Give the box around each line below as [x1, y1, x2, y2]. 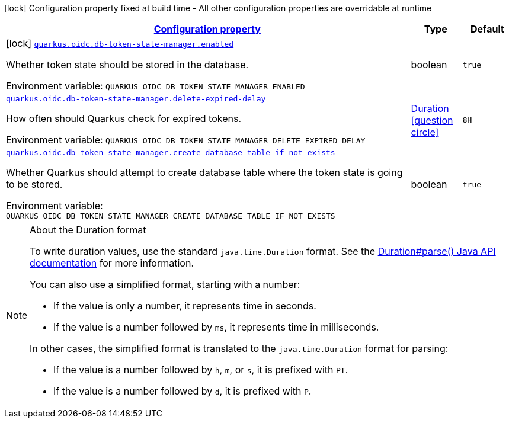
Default [470, 23, 504, 35]
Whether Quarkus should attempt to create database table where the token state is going [6, 166, 403, 178]
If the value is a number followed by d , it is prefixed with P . [53, 385, 312, 397]
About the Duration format [30, 224, 146, 236]
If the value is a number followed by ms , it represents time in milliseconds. [53, 321, 379, 333]
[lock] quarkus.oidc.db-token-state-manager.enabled [6, 37, 234, 49]
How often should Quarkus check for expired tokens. [6, 113, 241, 124]
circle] [411, 126, 439, 138]
